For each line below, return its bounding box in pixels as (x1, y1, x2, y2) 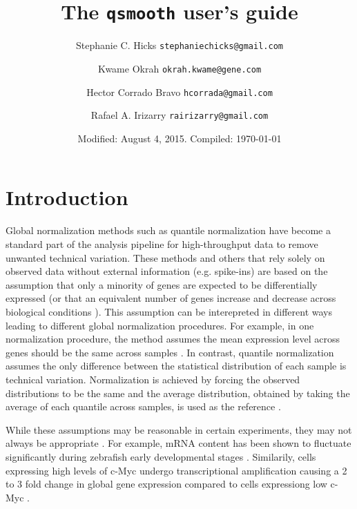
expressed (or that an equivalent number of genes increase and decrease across (6, 291, 336, 305)
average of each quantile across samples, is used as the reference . (6, 399, 281, 414)
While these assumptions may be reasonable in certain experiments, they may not (6, 422, 352, 436)
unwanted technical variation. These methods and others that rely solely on (6, 250, 325, 265)
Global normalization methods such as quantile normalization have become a (6, 223, 331, 238)
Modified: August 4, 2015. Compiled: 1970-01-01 (77, 131, 282, 145)
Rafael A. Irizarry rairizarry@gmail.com (90, 108, 269, 122)
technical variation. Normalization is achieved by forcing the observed (6, 372, 300, 386)
